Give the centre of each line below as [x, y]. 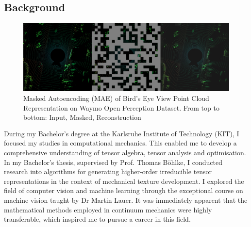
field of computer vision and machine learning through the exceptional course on [124, 190]
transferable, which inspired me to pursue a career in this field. [97, 219]
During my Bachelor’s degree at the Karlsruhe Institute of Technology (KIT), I [122, 133]
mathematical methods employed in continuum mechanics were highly [108, 209]
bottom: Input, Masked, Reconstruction [82, 117]
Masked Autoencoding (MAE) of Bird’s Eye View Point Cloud [116, 98]
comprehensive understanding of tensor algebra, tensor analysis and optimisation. [125, 152]
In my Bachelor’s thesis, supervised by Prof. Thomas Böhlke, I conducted [113, 162]
